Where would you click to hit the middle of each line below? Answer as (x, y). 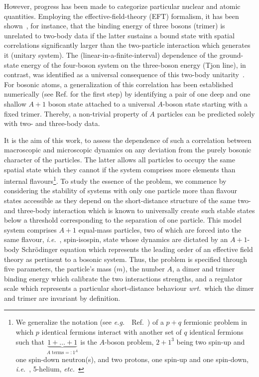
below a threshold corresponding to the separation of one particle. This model (123, 220)
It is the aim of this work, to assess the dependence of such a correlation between (128, 140)
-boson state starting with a (205, 103)
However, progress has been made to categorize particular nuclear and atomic (122, 6)
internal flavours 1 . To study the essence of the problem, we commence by (115, 180)
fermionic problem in (215, 322)
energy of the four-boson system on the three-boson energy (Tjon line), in (133, 64)
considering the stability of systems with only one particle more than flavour (121, 190)
